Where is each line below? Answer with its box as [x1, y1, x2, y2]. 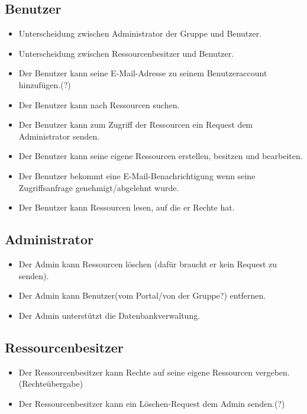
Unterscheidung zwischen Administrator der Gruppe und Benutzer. [18, 27, 262, 40]
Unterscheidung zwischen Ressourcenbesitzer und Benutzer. [18, 47, 234, 59]
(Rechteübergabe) [18, 377, 83, 390]
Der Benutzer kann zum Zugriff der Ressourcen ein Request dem [18, 118, 253, 131]
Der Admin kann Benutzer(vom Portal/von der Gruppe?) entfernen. [18, 289, 266, 302]
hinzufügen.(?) [18, 78, 71, 90]
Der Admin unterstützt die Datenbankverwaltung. [18, 309, 201, 321]
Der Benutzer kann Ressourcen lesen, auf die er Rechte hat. [18, 201, 235, 214]
